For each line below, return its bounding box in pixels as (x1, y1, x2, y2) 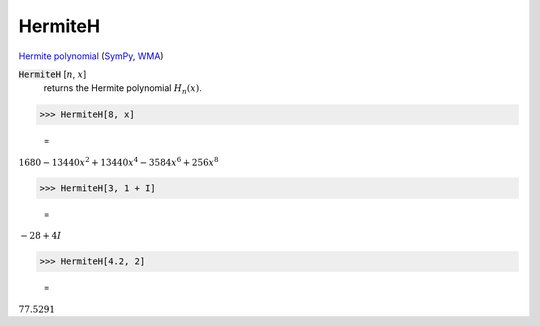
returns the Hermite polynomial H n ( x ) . (43, 82, 202, 97)
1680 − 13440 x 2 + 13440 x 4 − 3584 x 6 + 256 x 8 (18, 155, 219, 168)
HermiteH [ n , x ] (18, 68, 87, 80)
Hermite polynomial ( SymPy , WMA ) (18, 50, 164, 62)
